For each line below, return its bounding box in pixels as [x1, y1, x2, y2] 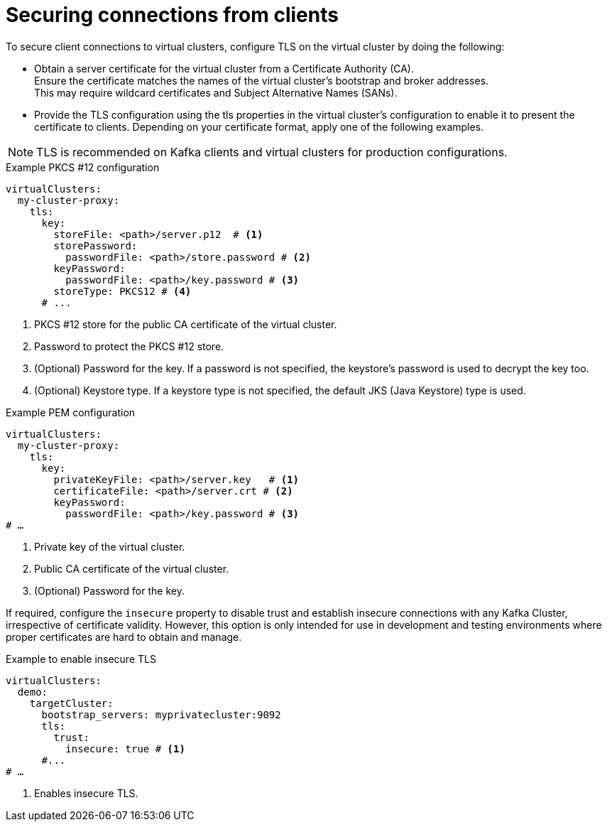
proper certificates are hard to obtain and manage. [6, 630, 242, 643]
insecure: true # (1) [65, 742, 185, 755]
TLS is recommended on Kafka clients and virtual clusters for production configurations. [36, 144, 508, 159]
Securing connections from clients [6, 3, 339, 27]
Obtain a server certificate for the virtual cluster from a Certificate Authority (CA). [34, 62, 415, 75]
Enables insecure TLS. [34, 787, 138, 799]
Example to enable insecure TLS [6, 652, 156, 665]
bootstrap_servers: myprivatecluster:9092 [41, 708, 281, 720]
